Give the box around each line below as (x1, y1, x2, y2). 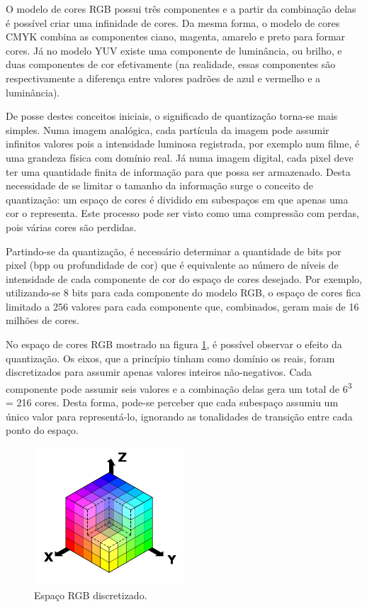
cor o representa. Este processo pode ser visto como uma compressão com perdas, (6, 206, 359, 221)
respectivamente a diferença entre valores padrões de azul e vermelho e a (6, 70, 321, 85)
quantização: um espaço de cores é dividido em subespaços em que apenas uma (6, 191, 349, 206)
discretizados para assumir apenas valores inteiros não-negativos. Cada (6, 364, 312, 379)
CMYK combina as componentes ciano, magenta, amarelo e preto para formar (6, 29, 346, 44)
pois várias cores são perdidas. (6, 219, 137, 234)
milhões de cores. (6, 313, 80, 328)
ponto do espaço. (6, 423, 79, 438)
